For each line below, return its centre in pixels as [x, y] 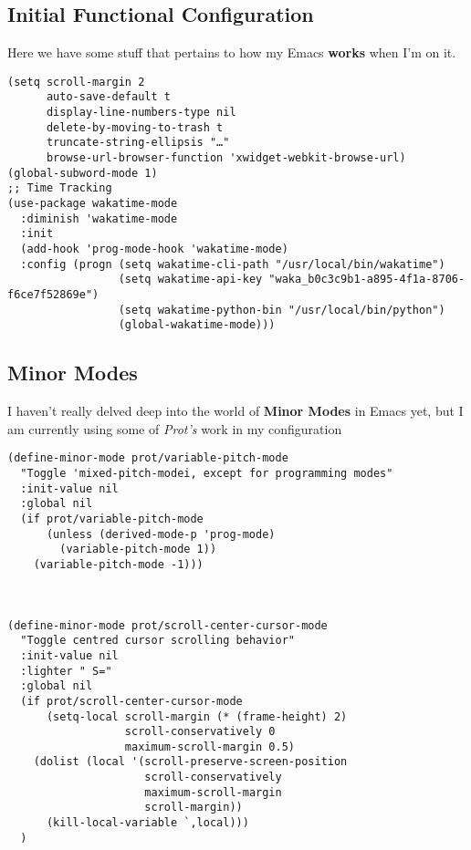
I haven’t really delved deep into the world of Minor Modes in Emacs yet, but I [235, 411]
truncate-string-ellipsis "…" [138, 143]
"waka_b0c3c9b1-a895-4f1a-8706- [367, 280]
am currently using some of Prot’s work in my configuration [175, 428]
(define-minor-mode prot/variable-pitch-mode [148, 458]
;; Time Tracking [60, 188]
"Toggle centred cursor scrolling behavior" [157, 641]
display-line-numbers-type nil [141, 113]
